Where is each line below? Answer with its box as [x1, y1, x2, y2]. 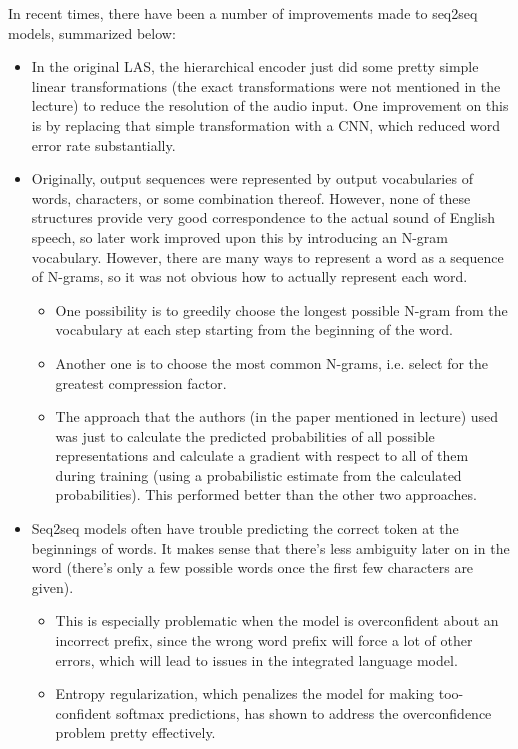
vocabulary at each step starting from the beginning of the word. [55, 319, 453, 340]
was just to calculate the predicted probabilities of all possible [55, 425, 435, 446]
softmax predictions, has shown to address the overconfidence [115, 702, 492, 723]
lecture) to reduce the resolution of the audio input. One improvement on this [31, 95, 509, 116]
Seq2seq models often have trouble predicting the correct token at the [31, 518, 459, 539]
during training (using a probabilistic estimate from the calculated [55, 464, 462, 485]
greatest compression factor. [55, 372, 227, 393]
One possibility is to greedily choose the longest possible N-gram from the [55, 299, 508, 320]
